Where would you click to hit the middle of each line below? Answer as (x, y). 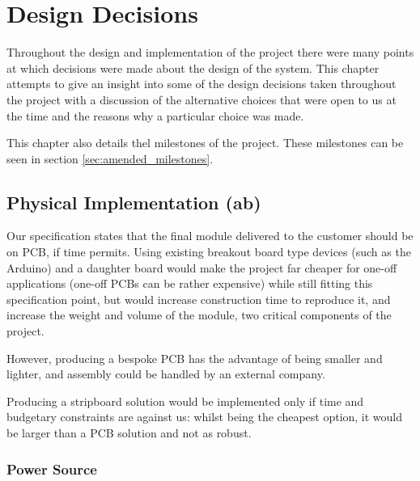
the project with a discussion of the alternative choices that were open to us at (202, 99)
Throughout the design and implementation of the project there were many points (210, 52)
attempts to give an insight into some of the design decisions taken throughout (202, 84)
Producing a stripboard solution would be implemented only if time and (185, 401)
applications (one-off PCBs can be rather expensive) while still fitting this (190, 283)
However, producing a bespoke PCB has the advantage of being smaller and (195, 358)
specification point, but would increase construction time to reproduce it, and (199, 299)
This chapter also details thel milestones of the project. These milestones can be (205, 143)
